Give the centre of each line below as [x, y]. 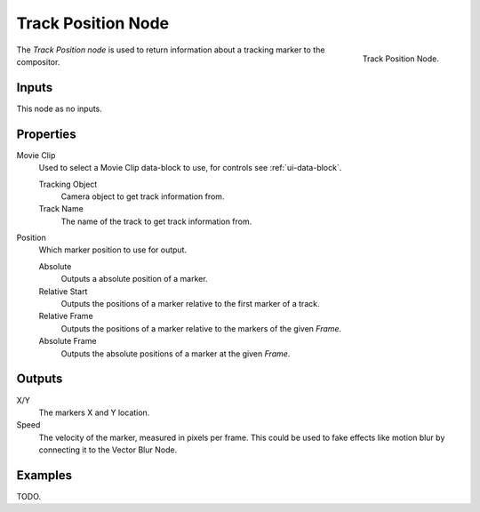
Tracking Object [68, 184]
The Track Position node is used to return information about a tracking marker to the [171, 50]
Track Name [61, 209]
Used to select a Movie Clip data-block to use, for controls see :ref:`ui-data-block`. [190, 168]
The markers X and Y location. [94, 412]
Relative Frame [66, 316]
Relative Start [63, 291]
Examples [44, 475]
